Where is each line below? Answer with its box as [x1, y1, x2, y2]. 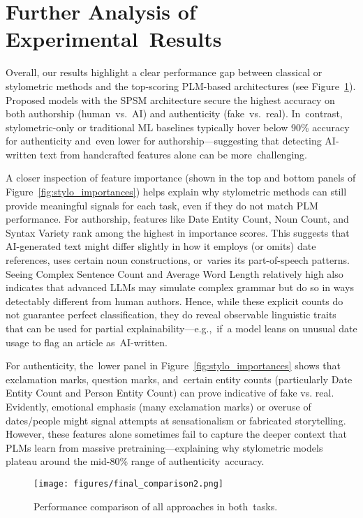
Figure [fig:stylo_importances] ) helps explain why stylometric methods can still [6, 184, 347, 199]
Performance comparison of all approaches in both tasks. [34, 498, 278, 513]
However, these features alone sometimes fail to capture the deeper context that [6, 427, 347, 441]
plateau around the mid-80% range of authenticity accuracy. [6, 454, 265, 468]
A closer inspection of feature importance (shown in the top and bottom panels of [6, 170, 356, 185]
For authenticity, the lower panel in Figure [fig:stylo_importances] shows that [6, 358, 341, 373]
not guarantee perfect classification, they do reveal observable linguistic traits [6, 307, 336, 322]
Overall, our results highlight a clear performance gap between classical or [6, 65, 323, 80]
